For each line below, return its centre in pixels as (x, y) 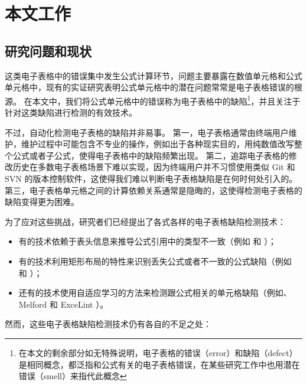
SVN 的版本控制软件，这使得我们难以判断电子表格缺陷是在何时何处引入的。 (151, 178)
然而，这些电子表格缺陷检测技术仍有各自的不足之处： (108, 324)
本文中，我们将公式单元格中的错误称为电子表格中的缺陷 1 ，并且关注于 (166, 100)
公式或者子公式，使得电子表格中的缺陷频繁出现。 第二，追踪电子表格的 (151, 155)
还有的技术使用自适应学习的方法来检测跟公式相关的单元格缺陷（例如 (151, 293)
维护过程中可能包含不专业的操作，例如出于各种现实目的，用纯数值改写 (157, 144)
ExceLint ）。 (84, 304)
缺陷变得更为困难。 (42, 202)
